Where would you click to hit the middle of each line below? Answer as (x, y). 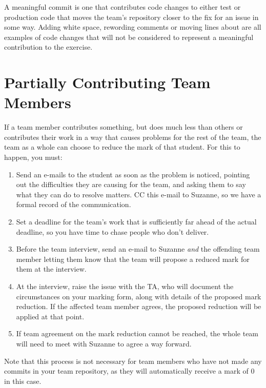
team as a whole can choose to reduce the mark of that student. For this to (122, 147)
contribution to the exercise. (48, 47)
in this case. (23, 381)
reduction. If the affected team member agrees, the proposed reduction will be (139, 306)
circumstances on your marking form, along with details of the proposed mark (139, 296)
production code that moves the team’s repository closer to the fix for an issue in (131, 17)
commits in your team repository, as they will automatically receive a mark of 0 (129, 371)
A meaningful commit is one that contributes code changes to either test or (122, 7)
